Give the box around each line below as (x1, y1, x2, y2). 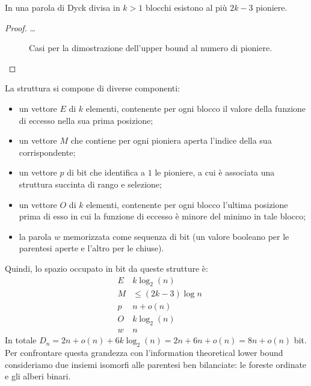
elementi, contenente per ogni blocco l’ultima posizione (86, 198, 288, 210)
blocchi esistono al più (145, 1, 227, 13)
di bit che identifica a (67, 166, 146, 179)
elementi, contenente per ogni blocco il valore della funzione (85, 102, 306, 114)
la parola (19, 230, 52, 242)
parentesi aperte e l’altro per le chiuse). (19, 242, 164, 254)
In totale (5, 334, 37, 346)
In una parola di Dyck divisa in (5, 1, 120, 13)
